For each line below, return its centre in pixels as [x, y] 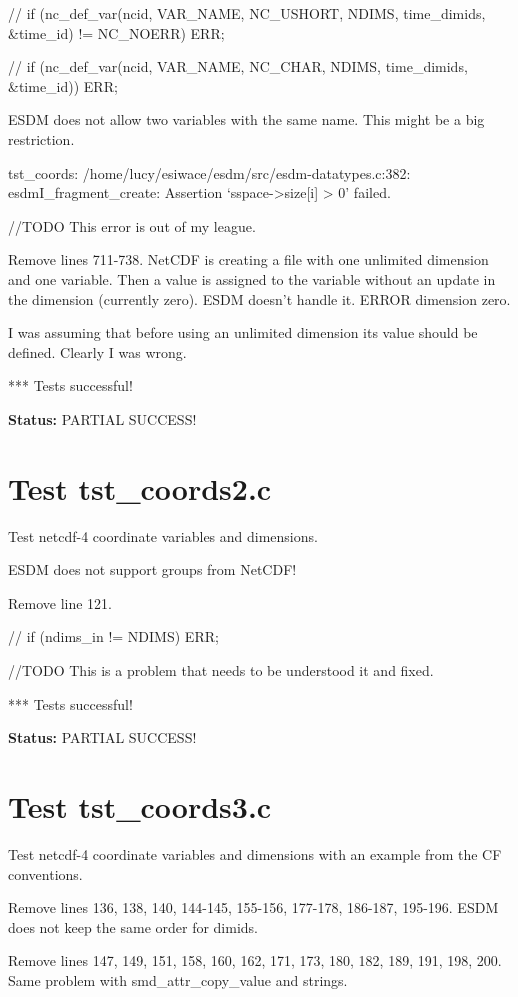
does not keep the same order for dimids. [133, 926]
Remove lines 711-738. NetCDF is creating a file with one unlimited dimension [248, 259]
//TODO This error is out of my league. [132, 225]
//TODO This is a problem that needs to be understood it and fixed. [221, 670]
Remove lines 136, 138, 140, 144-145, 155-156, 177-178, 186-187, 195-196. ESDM [253, 907]
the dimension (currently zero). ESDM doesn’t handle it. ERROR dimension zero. [259, 298]
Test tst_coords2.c [140, 487]
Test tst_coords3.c [140, 805]
